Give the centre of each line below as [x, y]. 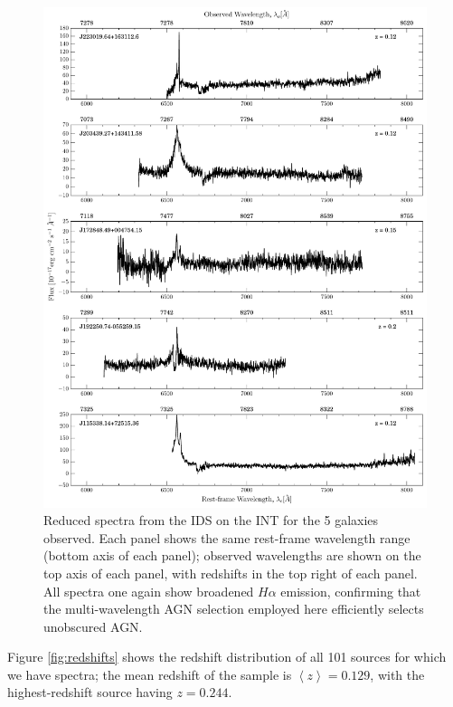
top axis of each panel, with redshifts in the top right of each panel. [231, 573]
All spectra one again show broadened [149, 591]
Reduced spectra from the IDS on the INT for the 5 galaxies [211, 520]
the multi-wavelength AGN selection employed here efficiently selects [234, 609]
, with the [397, 674]
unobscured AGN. [93, 626]
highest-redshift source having [90, 692]
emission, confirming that [351, 591]
